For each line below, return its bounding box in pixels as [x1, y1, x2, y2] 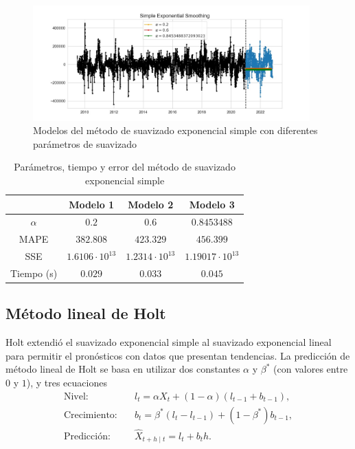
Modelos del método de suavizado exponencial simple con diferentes [33, 123, 318, 138]
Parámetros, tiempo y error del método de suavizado [14, 160, 236, 174]
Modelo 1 [69, 197, 115, 211]
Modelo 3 [189, 197, 235, 211]
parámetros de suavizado [33, 136, 137, 151]
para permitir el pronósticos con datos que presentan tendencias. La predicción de [5, 348, 350, 362]
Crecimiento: [63, 410, 117, 420]
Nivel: [63, 391, 89, 402]
